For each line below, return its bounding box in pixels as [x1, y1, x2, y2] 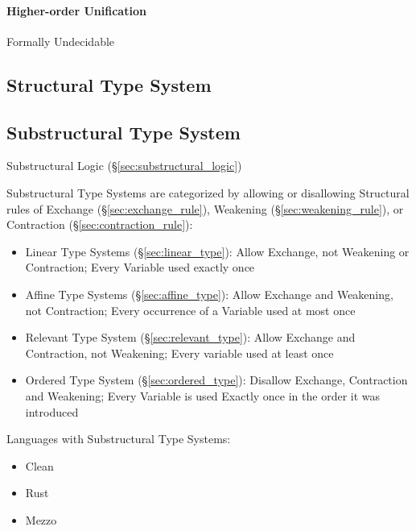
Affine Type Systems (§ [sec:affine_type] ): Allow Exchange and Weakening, [25, 285, 393, 302]
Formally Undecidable [6, 32, 115, 49]
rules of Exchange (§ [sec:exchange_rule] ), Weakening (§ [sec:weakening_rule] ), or [6, 200, 404, 217]
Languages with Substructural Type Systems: [6, 430, 231, 447]
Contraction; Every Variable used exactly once [25, 259, 255, 276]
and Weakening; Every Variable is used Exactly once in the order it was [25, 387, 381, 404]
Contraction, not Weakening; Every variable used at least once [25, 344, 334, 361]
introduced [25, 403, 79, 420]
